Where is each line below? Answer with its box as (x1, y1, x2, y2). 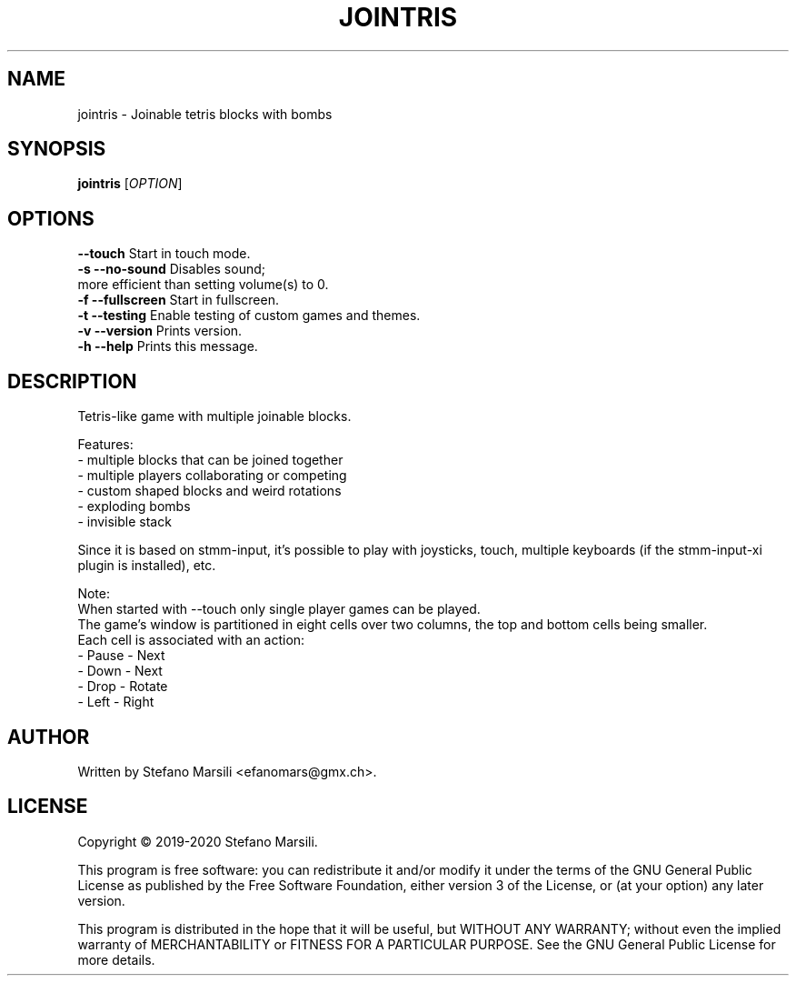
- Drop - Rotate (77, 678, 168, 695)
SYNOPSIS (7, 137, 106, 161)
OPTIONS (7, 206, 95, 230)
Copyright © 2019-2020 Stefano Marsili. (77, 833, 318, 849)
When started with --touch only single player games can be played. (77, 601, 481, 617)
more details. (77, 951, 155, 968)
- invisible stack (77, 514, 172, 530)
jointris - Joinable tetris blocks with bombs (77, 105, 333, 122)
